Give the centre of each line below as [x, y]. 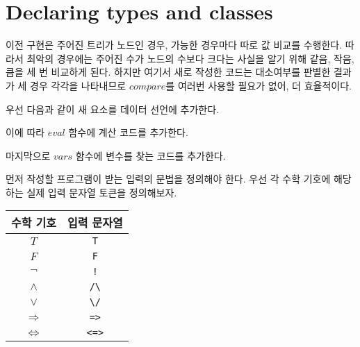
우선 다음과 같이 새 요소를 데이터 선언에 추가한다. [113, 109]
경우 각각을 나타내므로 [78, 85]
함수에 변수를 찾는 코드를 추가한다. [150, 155]
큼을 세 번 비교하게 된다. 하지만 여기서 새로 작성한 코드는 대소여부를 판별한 [168, 72]
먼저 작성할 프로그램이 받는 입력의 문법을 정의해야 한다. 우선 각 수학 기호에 [168, 179]
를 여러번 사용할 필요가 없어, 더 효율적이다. [259, 85]
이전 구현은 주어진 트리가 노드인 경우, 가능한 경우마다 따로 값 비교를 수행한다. [174, 45]
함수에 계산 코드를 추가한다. [128, 132]
